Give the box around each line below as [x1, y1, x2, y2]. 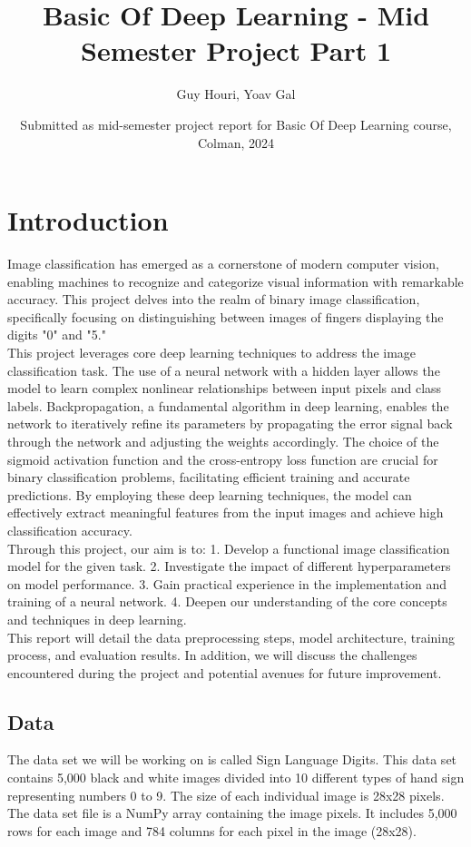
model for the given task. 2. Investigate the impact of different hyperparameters [7, 556, 451, 576]
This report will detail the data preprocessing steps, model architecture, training [7, 627, 456, 646]
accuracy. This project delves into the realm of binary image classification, [7, 290, 420, 309]
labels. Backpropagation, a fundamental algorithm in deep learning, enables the [7, 396, 449, 415]
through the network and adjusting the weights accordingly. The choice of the [7, 431, 439, 450]
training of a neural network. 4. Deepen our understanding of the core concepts [7, 592, 447, 611]
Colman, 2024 [198, 133, 274, 152]
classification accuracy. [7, 520, 132, 539]
